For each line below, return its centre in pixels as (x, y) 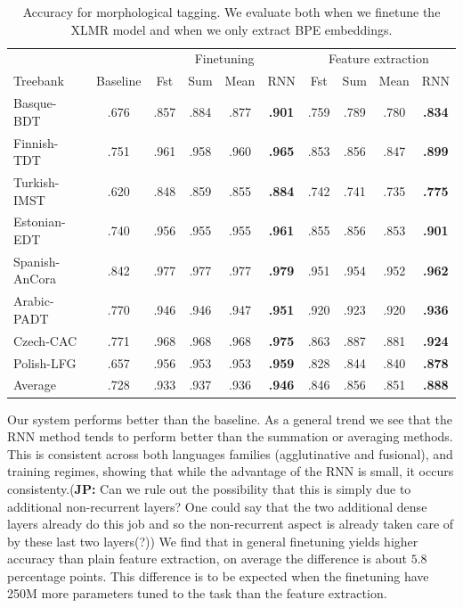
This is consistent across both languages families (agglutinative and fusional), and (230, 453)
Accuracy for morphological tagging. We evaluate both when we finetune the (231, 12)
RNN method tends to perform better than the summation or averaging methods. (230, 436)
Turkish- (37, 182)
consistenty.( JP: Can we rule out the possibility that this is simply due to (209, 488)
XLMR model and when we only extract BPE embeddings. (231, 29)
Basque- (35, 103)
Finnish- (36, 142)
